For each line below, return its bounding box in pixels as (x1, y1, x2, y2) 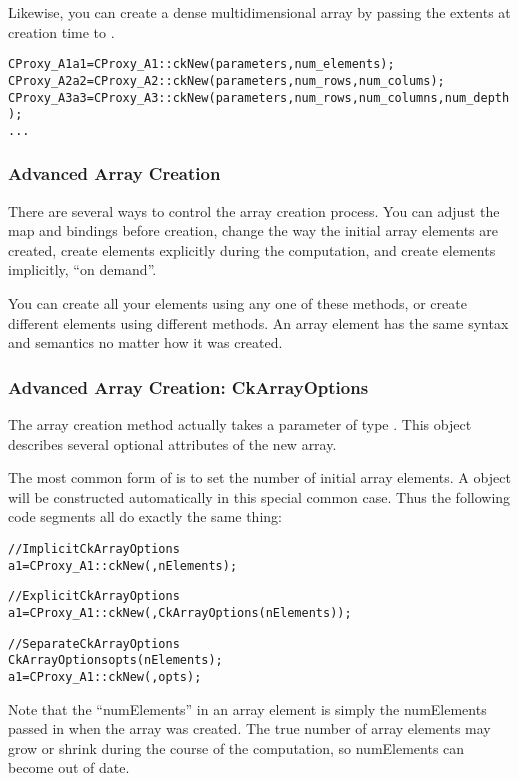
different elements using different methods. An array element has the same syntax (8, 312, 509, 333)
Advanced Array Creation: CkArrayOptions (8, 374, 369, 399)
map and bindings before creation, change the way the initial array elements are (8, 220, 498, 241)
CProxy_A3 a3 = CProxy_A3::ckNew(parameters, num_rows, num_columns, (8, 90, 445, 105)
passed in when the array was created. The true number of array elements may (8, 718, 491, 739)
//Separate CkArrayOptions (8, 636, 180, 651)
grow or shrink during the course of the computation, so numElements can (8, 737, 465, 758)
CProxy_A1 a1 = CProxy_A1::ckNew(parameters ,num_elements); (8, 57, 395, 72)
